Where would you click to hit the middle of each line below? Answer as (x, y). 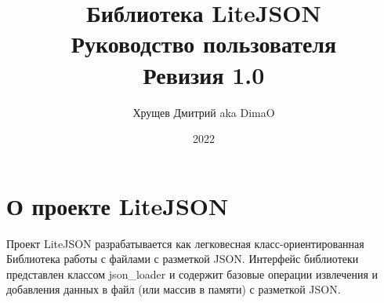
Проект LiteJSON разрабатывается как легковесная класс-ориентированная (185, 243)
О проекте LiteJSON (118, 205)
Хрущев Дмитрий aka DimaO (204, 112)
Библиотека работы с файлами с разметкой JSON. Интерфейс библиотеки (183, 259)
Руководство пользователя (204, 44)
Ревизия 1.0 (204, 74)
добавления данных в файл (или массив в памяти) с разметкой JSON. (174, 289)
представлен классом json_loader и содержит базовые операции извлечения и (192, 274)
